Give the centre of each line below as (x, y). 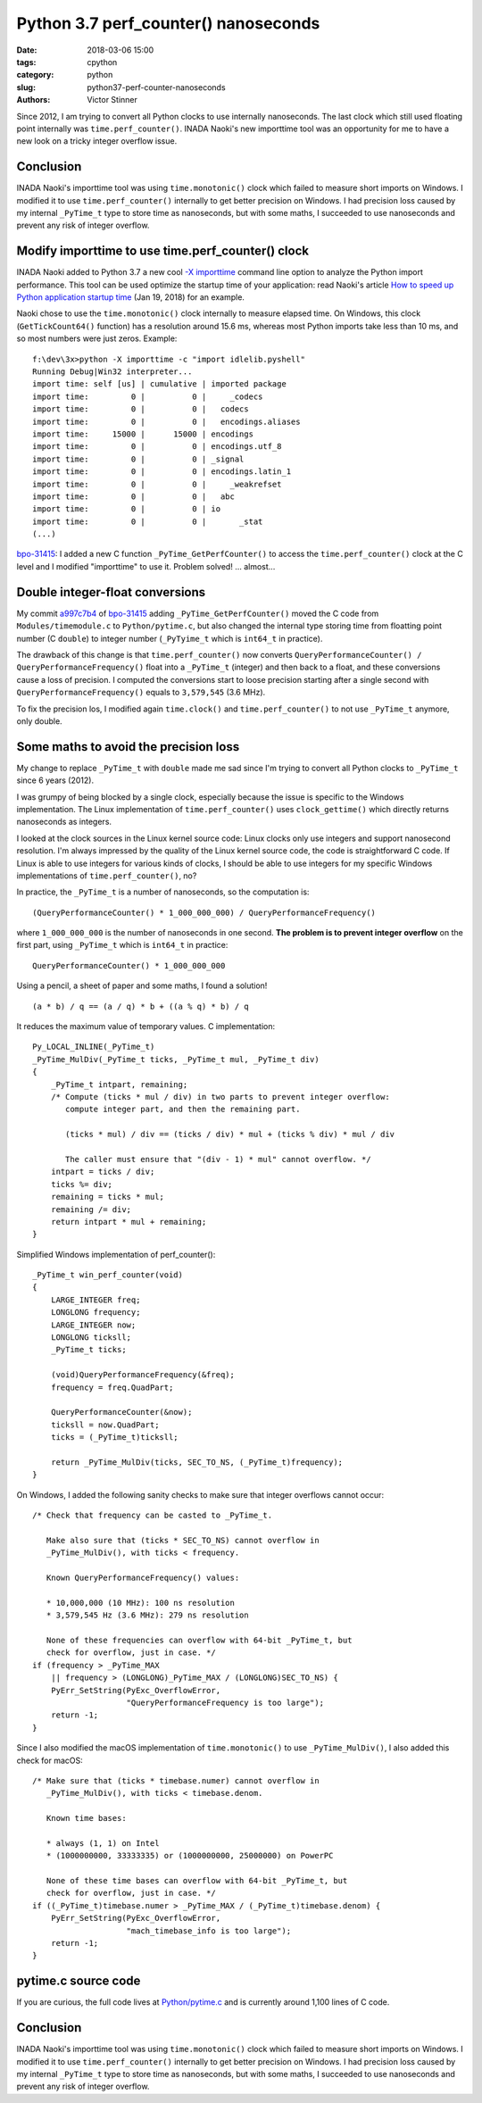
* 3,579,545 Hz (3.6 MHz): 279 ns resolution (147, 1615)
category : (35, 75)
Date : (27, 50)
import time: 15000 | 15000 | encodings (143, 434)
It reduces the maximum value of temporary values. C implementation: (146, 1027)
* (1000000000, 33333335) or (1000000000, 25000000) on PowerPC (190, 1856)
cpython (102, 62)
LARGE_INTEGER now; (93, 1325)
